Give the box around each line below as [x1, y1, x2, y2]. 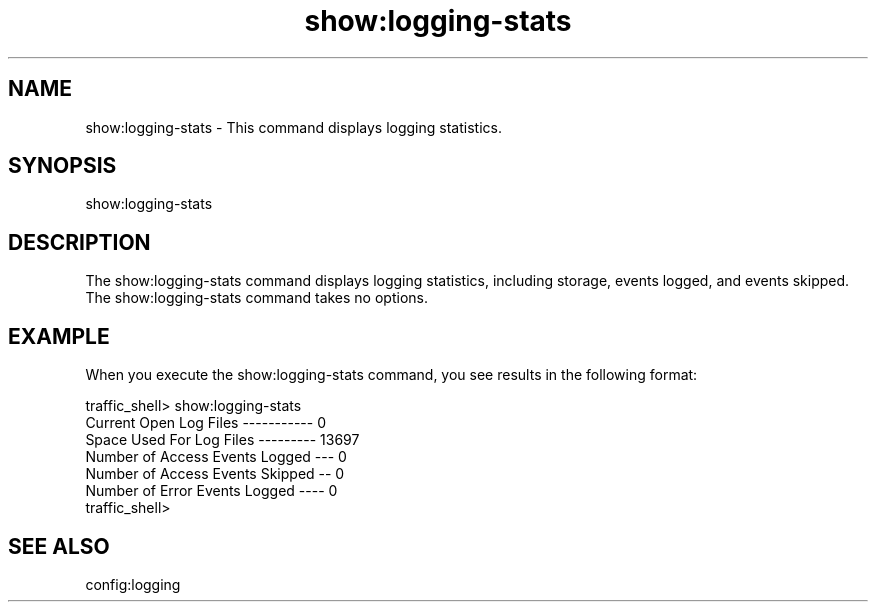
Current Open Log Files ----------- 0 [85, 414, 326, 432]
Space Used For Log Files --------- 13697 [85, 431, 360, 449]
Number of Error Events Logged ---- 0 [85, 482, 338, 500]
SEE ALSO [8, 533, 110, 559]
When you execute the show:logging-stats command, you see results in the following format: [85, 366, 698, 384]
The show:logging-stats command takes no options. [85, 289, 428, 307]
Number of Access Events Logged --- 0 [85, 448, 347, 466]
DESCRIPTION [8, 229, 151, 255]
